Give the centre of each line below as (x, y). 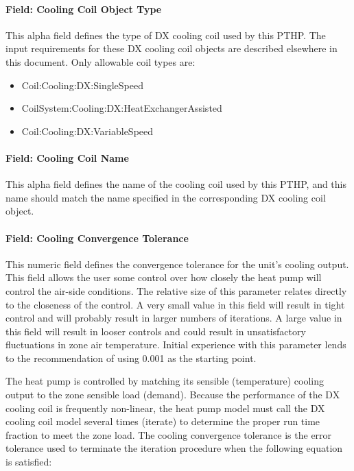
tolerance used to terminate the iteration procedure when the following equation (174, 448)
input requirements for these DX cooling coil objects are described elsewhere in (172, 48)
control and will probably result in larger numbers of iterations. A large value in (174, 318)
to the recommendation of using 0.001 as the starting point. (131, 358)
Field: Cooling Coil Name (67, 157)
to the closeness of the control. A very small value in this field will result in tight (175, 304)
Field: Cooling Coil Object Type (84, 9)
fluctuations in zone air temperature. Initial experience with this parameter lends (176, 345)
